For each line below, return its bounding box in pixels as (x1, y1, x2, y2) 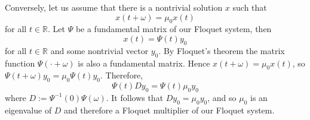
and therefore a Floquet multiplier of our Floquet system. (64, 103, 275, 116)
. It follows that (106, 91, 164, 103)
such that (232, 1, 267, 13)
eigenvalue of (5, 103, 52, 116)
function (5, 56, 35, 69)
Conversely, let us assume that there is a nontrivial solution (5, 1, 223, 13)
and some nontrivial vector (50, 44, 149, 56)
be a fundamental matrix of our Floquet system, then (75, 23, 272, 35)
